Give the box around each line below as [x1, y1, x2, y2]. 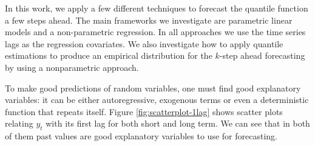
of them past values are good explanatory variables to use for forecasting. [5, 130, 277, 142]
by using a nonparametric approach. [5, 61, 139, 73]
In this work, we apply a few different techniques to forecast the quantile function [5, 2, 308, 14]
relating [5, 117, 33, 130]
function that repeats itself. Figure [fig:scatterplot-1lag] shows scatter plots [5, 105, 283, 118]
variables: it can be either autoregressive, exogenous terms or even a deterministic [5, 93, 309, 106]
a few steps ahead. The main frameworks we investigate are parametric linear [5, 13, 293, 26]
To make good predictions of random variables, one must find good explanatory [5, 81, 301, 94]
